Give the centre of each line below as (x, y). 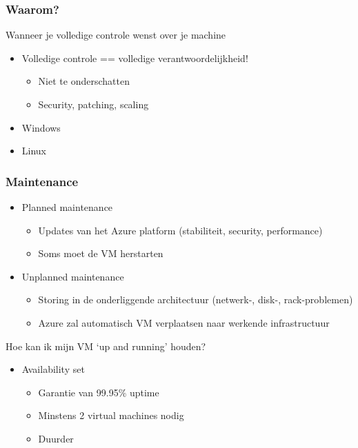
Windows (41, 127)
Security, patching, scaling (93, 104)
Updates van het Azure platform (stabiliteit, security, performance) (180, 230)
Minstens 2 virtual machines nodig (111, 415)
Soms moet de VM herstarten (101, 253)
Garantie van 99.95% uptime (99, 392)
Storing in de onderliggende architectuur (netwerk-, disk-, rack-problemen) (196, 299)
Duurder (56, 438)
